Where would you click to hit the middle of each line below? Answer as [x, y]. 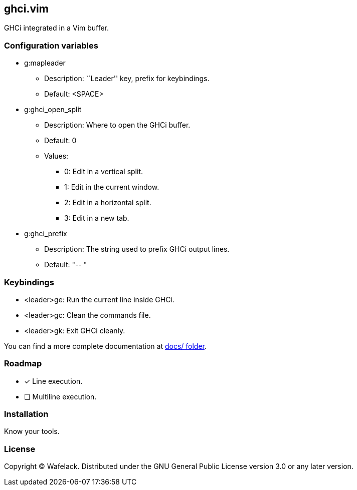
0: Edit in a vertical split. [104, 172]
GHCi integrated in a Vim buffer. [57, 28]
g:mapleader [45, 63]
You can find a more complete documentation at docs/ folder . [105, 346]
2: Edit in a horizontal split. [108, 203]
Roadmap [23, 364]
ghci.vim [26, 9]
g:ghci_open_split [53, 110]
